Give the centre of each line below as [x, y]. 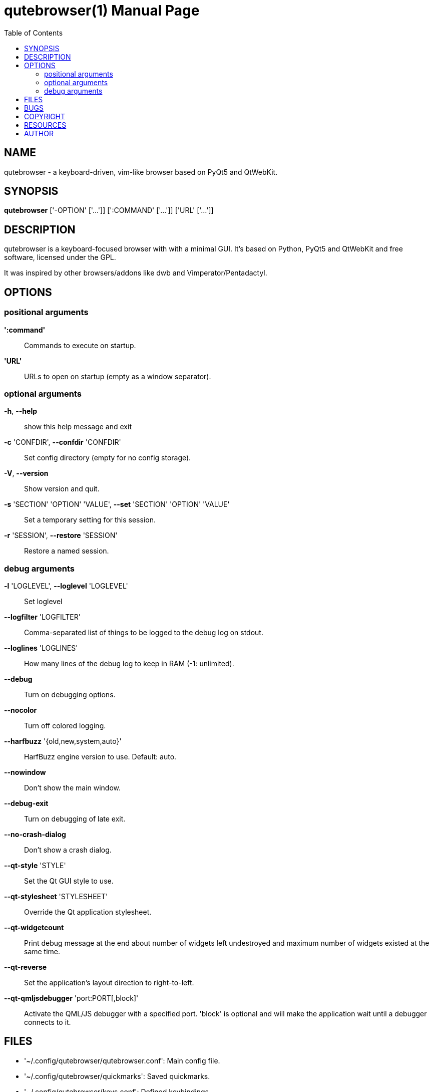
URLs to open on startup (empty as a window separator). [118, 376]
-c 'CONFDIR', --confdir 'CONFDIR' [63, 442]
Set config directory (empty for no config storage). [108, 458]
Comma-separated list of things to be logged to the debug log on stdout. [144, 632]
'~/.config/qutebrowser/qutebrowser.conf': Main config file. [122, 1060]
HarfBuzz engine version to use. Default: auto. [100, 757]
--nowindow [25, 772]
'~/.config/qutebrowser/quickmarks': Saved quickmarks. [117, 1076]
